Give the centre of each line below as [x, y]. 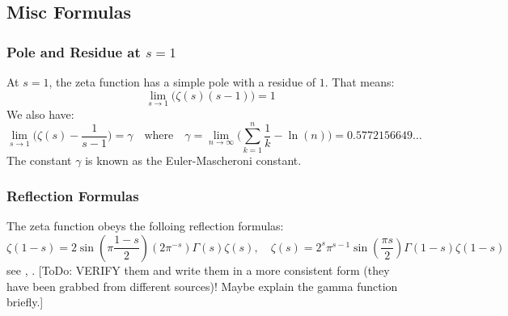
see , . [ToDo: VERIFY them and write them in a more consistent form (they [198, 270]
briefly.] [25, 302]
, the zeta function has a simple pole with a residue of [182, 82]
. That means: [360, 82]
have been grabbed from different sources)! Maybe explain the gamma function [202, 286]
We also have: [40, 114]
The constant [39, 160]
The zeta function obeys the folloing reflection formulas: [145, 226]
